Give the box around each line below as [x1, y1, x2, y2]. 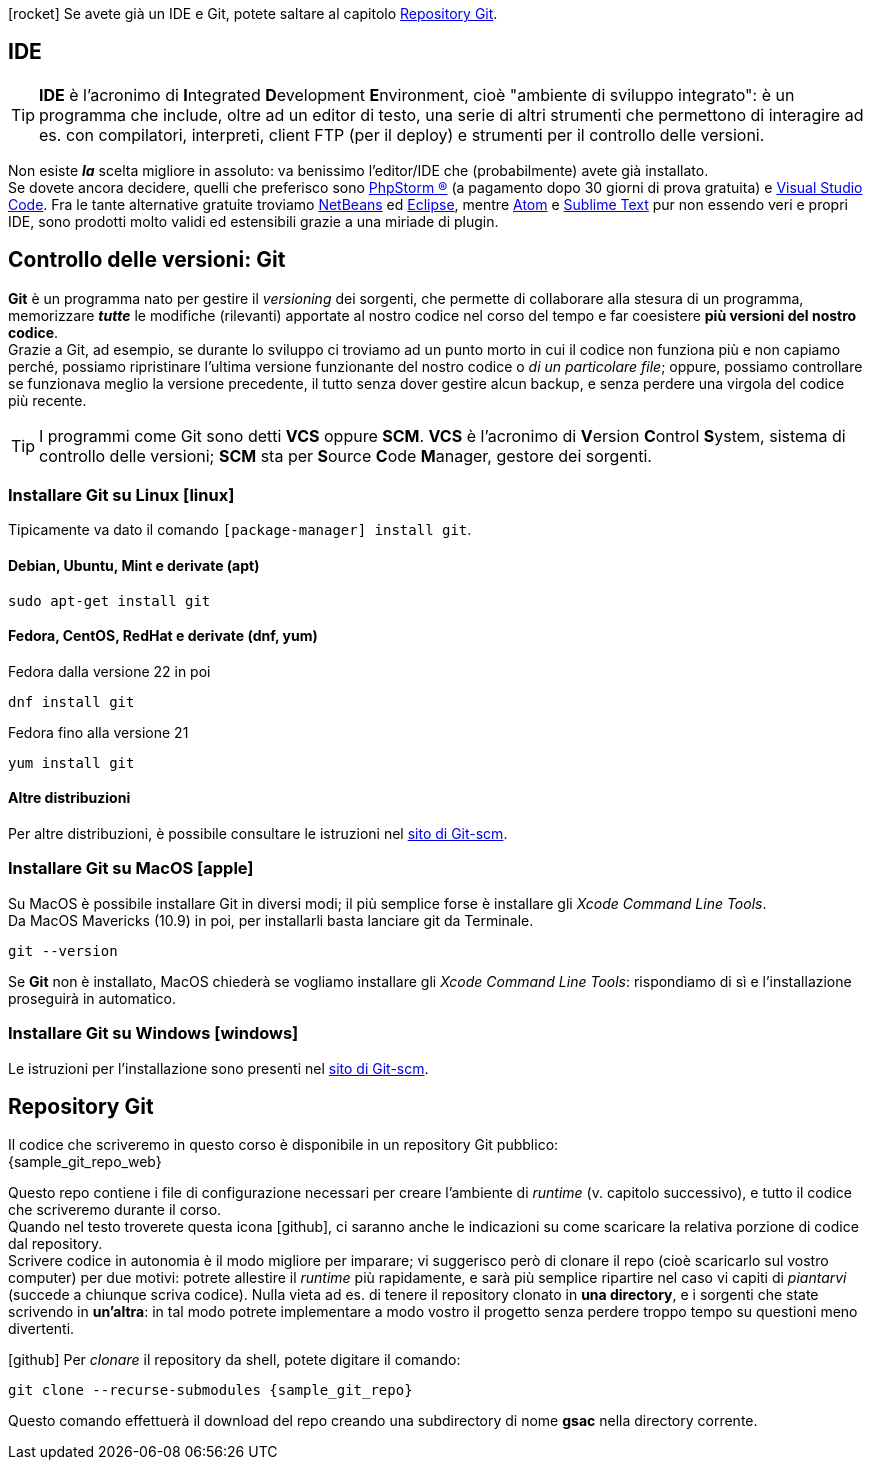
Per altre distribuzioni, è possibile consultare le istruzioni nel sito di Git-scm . [8, 825, 508, 843]
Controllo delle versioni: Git [8, 247, 286, 273]
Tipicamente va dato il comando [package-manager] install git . [8, 521, 472, 539]
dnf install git [8, 693, 135, 710]
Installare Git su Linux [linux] [8, 485, 235, 506]
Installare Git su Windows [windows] [8, 1023, 299, 1044]
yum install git [8, 754, 135, 771]
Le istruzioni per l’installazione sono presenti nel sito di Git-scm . [8, 1059, 429, 1077]
